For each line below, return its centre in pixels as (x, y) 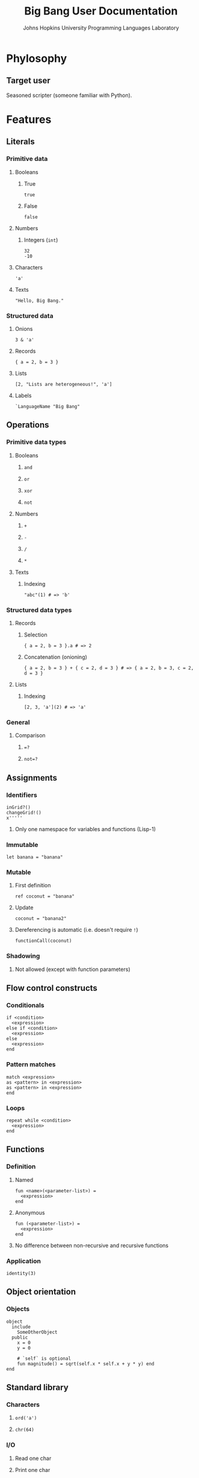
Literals (20, 142)
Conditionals (25, 1005)
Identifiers (22, 795)
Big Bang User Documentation (101, 11)
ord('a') (26, 1418)
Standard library (38, 1388)
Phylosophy (37, 58)
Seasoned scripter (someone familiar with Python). (69, 95)
